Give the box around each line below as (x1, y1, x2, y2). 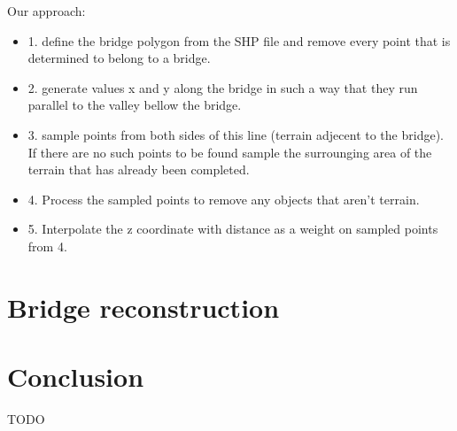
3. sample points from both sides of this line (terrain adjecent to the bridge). (27, 125, 444, 143)
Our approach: (7, 2, 86, 19)
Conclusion (7, 358, 144, 395)
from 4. (27, 236, 67, 255)
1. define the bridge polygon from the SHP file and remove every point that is (27, 31, 451, 50)
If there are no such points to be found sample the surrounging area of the (27, 142, 432, 161)
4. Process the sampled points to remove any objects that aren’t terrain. (27, 189, 420, 208)
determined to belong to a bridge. (27, 49, 211, 67)
